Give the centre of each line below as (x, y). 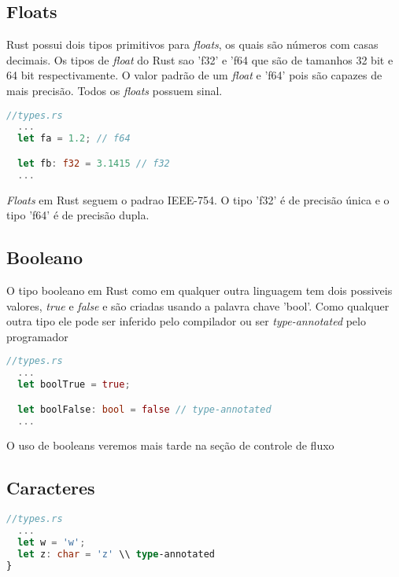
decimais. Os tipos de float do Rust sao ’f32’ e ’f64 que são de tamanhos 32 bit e (200, 59)
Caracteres (51, 488)
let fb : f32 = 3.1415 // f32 (94, 163)
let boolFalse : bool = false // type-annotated (144, 409)
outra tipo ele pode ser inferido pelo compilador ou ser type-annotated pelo (186, 321)
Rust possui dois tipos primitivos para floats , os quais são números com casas (192, 44)
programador (37, 336)
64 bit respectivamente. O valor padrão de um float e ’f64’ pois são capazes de (194, 75)
